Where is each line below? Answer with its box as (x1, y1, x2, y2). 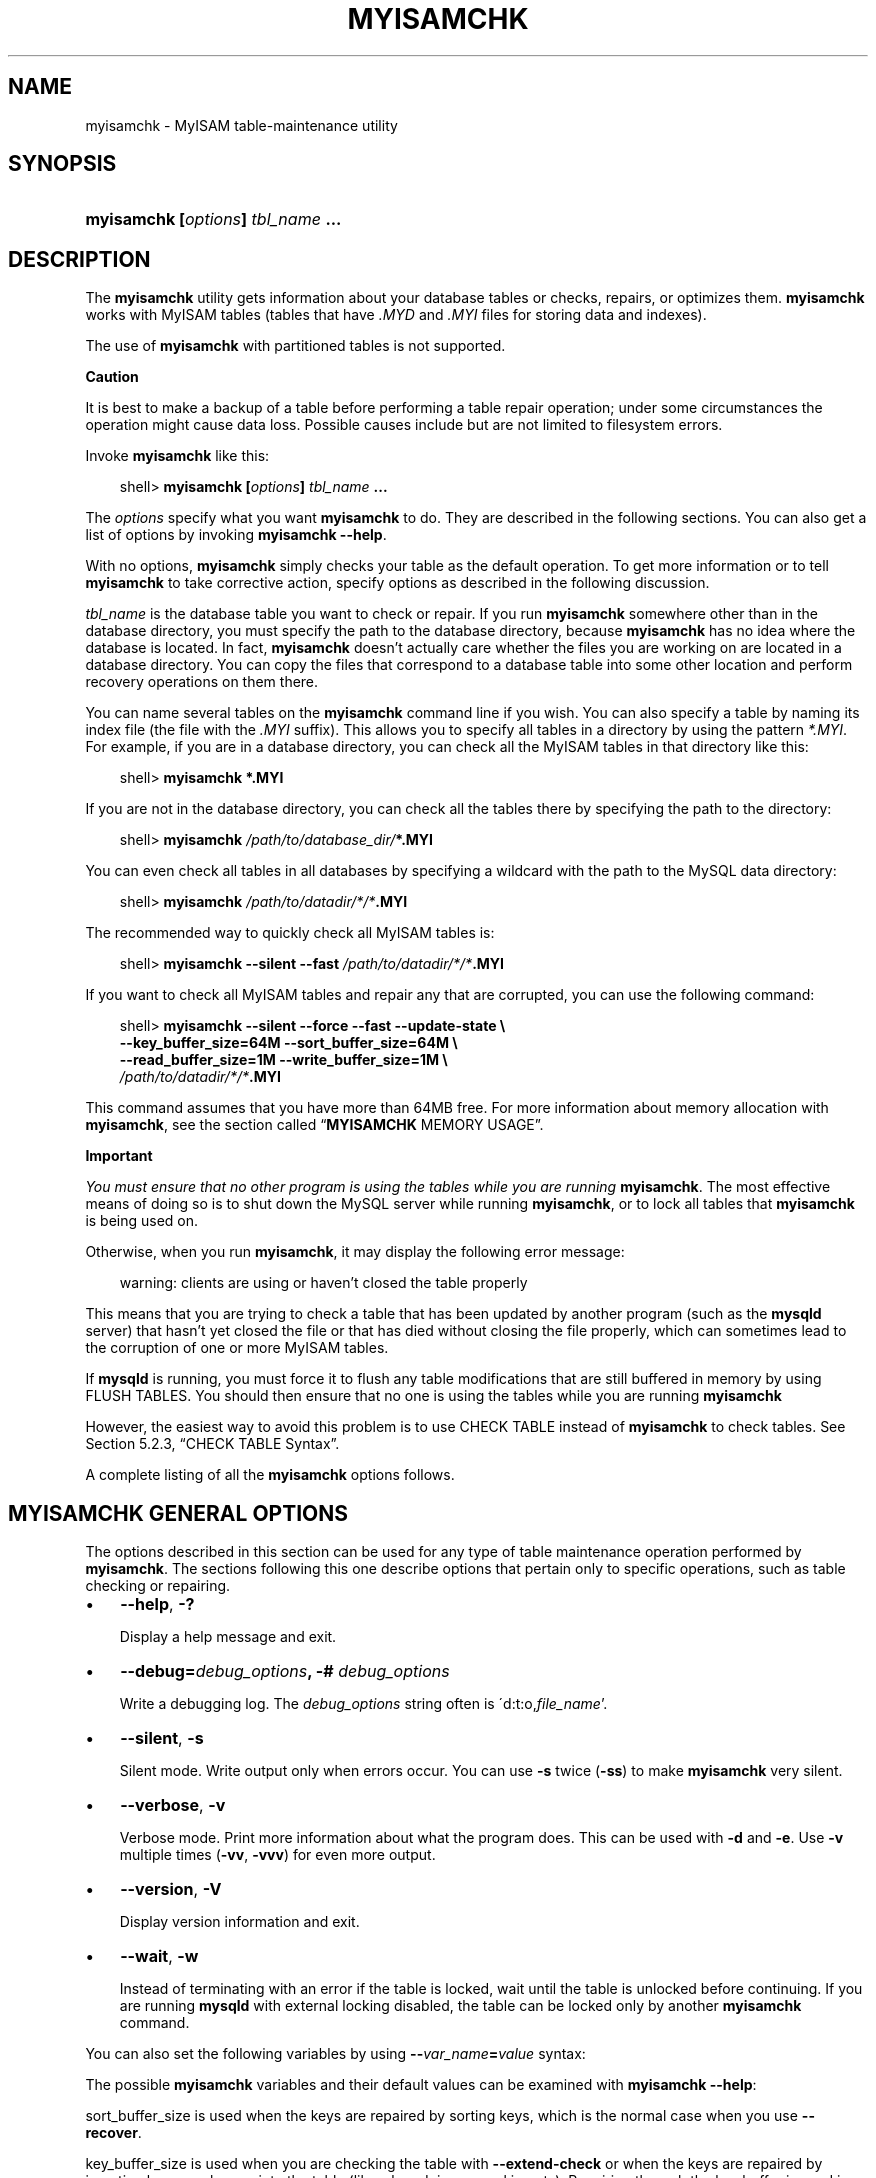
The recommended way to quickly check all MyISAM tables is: (85, 924, 495, 942)
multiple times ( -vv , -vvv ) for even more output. (119, 1846, 436, 1864)
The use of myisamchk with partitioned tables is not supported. (85, 337, 506, 355)
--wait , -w (120, 1946, 199, 1967)
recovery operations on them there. (85, 673, 319, 691)
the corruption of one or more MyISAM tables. (85, 1339, 389, 1357)
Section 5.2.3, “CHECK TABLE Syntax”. (85, 1435, 340, 1453)
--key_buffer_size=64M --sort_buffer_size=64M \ (119, 1034, 458, 1052)
